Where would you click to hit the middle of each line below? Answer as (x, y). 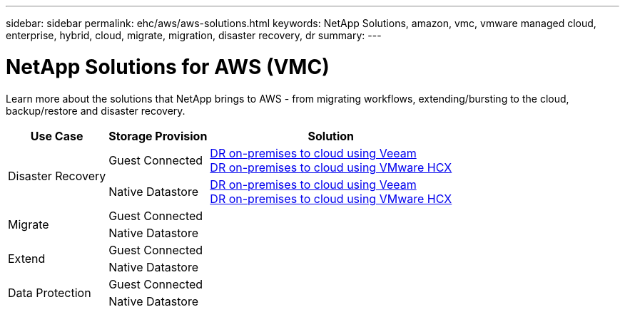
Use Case (57, 136)
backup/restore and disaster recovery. (96, 110)
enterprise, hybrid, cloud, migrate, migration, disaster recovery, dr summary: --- (194, 35)
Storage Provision (158, 136)
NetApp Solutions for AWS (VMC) (168, 67)
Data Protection (50, 292)
